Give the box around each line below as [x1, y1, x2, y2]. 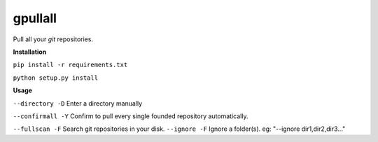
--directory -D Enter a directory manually [13, 99, 143, 108]
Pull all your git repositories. [13, 35, 94, 43]
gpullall [13, 10, 57, 26]
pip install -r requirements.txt [13, 61, 128, 69]
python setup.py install [13, 73, 98, 82]
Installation [13, 48, 47, 56]
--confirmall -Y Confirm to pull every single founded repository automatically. [13, 112, 248, 120]
